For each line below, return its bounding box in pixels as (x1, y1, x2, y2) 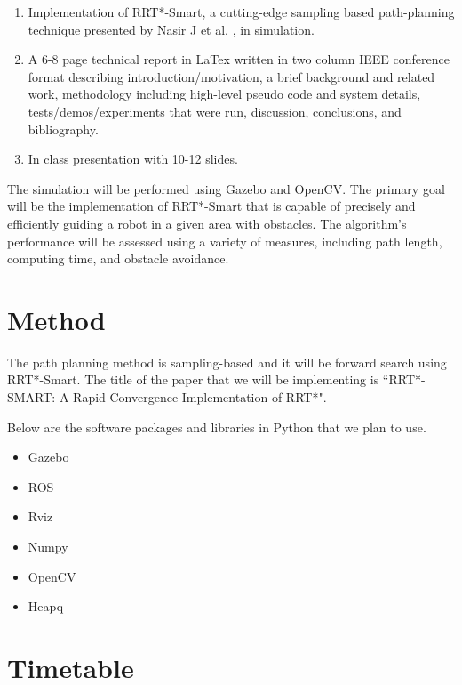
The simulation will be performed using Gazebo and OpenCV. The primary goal (7, 179, 445, 197)
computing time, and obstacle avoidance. (7, 249, 229, 268)
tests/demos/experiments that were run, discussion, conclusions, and (28, 101, 402, 120)
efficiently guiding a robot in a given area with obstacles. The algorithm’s (7, 214, 407, 232)
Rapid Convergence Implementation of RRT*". (73, 388, 327, 407)
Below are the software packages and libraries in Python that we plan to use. (7, 417, 426, 436)
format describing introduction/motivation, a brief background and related (28, 67, 435, 85)
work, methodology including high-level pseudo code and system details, (28, 85, 421, 103)
